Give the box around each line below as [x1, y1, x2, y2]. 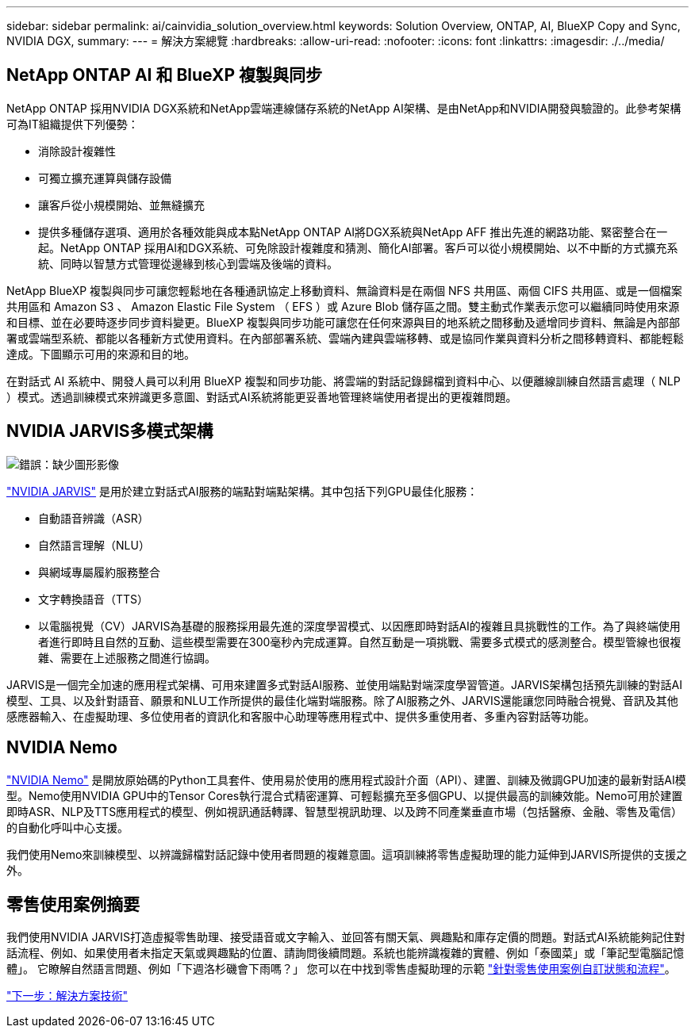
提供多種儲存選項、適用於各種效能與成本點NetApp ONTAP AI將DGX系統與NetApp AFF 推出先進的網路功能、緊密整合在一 [38, 224, 668, 239]
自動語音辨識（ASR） [38, 511, 149, 525]
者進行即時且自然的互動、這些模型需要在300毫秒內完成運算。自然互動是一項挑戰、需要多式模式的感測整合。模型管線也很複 [38, 634, 682, 649]
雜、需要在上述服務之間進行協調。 [38, 650, 216, 664]
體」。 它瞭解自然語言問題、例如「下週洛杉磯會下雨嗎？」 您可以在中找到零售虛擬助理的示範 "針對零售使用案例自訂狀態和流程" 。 [6, 962, 676, 976]
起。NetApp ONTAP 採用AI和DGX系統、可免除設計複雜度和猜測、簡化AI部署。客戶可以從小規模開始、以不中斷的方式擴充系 [38, 240, 678, 255]
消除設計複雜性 [38, 144, 116, 158]
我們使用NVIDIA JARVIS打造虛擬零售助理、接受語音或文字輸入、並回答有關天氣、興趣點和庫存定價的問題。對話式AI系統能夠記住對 [6, 930, 685, 944]
